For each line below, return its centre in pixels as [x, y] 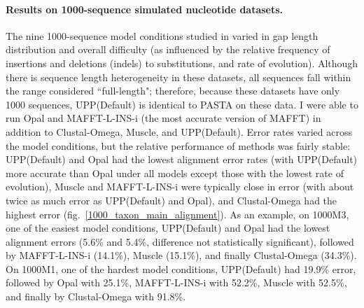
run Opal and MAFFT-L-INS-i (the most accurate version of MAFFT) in [163, 118]
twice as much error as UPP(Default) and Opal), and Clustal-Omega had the [171, 200]
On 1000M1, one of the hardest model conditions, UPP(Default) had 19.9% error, [181, 268]
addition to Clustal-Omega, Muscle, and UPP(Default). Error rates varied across [179, 131]
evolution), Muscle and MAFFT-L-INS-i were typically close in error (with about [180, 187]
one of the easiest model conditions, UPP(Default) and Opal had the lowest [168, 228]
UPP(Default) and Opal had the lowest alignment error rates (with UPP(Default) [182, 159]
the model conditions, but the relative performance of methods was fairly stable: [178, 145]
